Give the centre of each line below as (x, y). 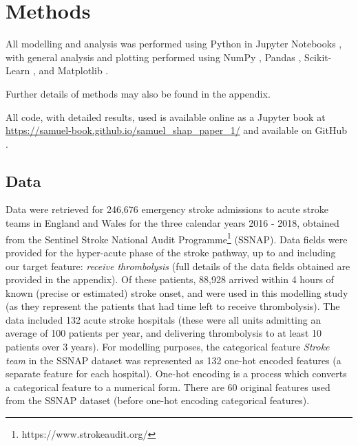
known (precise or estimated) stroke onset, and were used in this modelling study (177, 292)
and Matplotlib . (74, 70)
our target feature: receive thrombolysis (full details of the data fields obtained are (178, 266)
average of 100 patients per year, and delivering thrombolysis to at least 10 (164, 333)
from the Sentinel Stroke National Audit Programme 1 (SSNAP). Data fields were (177, 238)
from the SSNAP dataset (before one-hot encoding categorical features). (158, 400)
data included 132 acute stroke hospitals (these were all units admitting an (164, 319)
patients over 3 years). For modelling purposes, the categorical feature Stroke (168, 347)
